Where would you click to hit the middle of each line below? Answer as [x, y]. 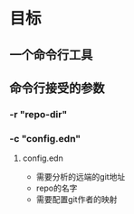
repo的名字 [57, 188]
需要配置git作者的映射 [77, 200]
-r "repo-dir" [38, 114]
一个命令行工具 [51, 55]
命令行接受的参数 [57, 88]
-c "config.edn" [45, 138]
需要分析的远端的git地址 [81, 177]
